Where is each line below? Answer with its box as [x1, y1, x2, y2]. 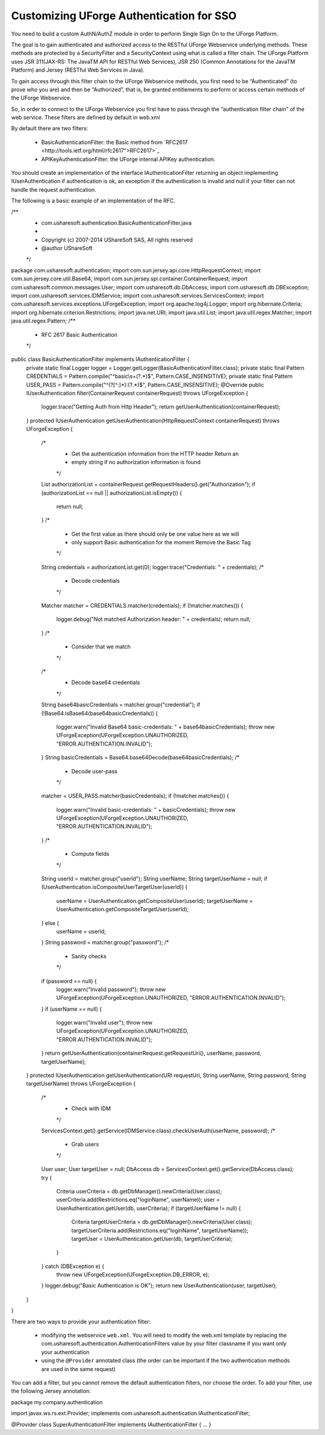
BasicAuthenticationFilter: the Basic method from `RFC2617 [41, 139, 188, 146]
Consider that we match [71, 643, 131, 650]
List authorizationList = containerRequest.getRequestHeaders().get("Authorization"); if [41, 481, 256, 488]
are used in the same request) [41, 1365, 116, 1372]
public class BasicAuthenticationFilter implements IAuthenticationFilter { [11, 356, 190, 363]
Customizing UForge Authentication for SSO [11, 9, 237, 22]
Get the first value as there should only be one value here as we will [71, 530, 240, 538]
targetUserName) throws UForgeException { [26, 1080, 136, 1087]
